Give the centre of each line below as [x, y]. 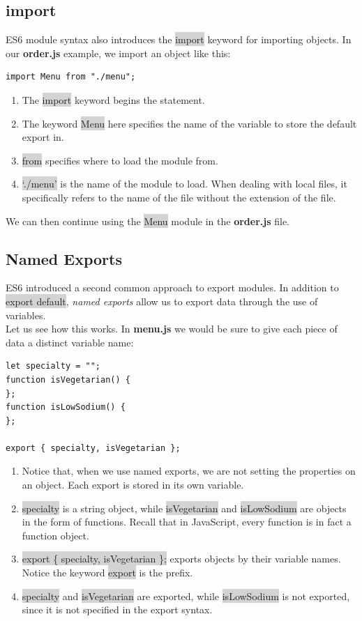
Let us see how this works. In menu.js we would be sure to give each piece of [172, 329]
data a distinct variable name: [70, 342]
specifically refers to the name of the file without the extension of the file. [179, 197]
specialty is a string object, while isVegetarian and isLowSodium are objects [184, 508]
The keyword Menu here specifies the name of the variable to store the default [189, 123]
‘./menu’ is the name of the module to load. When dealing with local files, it [184, 184]
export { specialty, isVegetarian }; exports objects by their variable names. [181, 559]
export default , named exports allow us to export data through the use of [162, 301]
